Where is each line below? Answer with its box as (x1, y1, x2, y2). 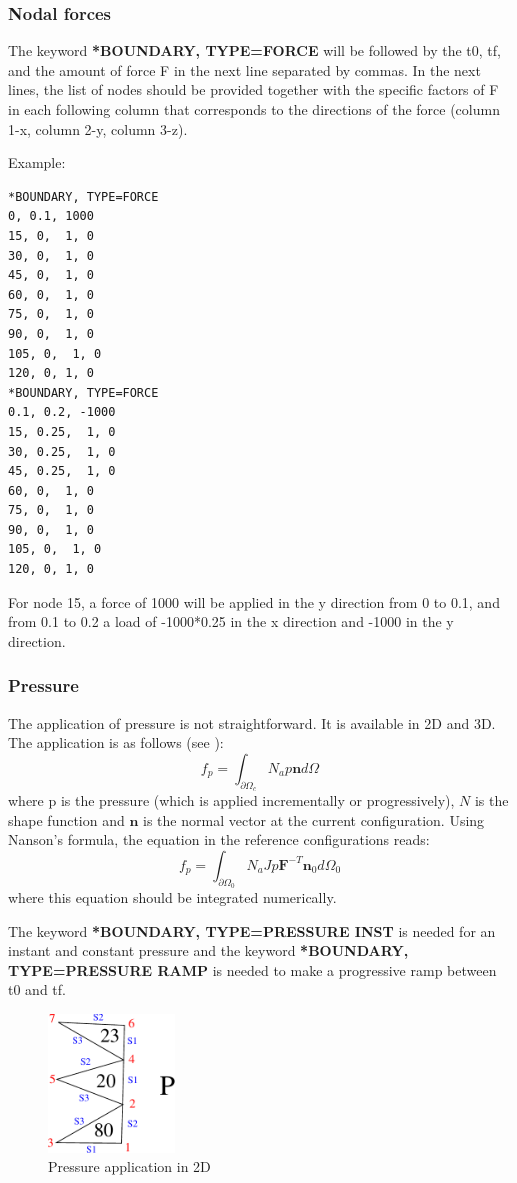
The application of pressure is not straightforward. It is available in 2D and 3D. (8, 712, 496, 733)
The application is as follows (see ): (8, 732, 224, 753)
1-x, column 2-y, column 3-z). (8, 118, 188, 139)
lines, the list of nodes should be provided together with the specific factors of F (8, 79, 499, 100)
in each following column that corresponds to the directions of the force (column (8, 99, 500, 119)
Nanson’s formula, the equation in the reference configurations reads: (8, 829, 430, 850)
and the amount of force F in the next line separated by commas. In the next (8, 59, 481, 80)
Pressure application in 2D (48, 1156, 211, 1177)
